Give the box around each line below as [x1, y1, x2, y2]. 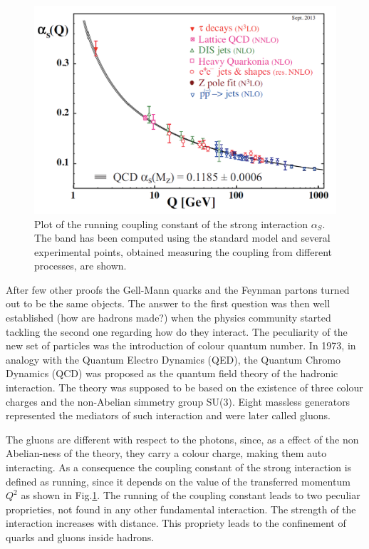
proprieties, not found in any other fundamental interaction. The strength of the [6, 501, 356, 516]
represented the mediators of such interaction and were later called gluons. [6, 408, 331, 423]
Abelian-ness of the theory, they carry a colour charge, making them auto [6, 446, 327, 461]
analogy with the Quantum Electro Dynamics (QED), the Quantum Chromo [6, 352, 341, 366]
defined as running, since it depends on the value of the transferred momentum [6, 473, 350, 488]
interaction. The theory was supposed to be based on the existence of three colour [6, 380, 363, 395]
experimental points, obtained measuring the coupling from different [34, 244, 333, 259]
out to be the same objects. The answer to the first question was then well [6, 296, 331, 311]
